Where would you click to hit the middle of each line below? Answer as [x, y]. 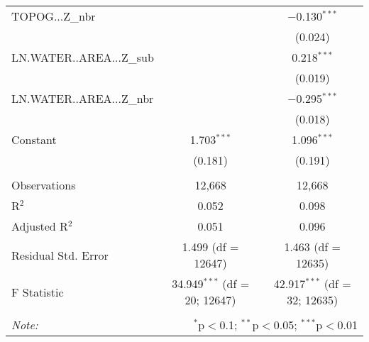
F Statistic [38, 292]
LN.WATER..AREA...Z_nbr [83, 98]
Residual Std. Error [60, 255]
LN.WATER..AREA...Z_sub [83, 57]
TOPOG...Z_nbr [54, 16]
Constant [34, 139]
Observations [44, 185]
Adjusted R [40, 226]
